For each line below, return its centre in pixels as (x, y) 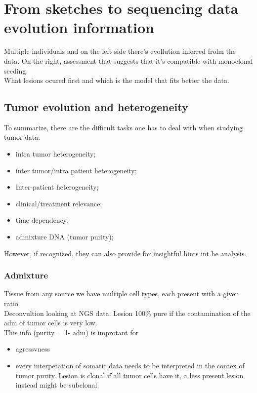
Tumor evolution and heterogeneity (96, 107)
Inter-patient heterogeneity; (57, 187)
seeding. (16, 70)
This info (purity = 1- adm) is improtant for (71, 332)
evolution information (79, 27)
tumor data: (22, 137)
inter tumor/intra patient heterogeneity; (76, 170)
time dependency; (42, 220)
